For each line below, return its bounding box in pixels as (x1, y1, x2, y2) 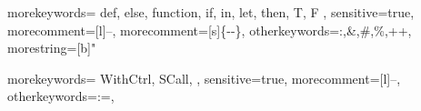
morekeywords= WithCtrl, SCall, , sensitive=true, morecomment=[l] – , (7, 68, 401, 87)
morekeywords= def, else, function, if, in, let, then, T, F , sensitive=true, (7, 3, 415, 21)
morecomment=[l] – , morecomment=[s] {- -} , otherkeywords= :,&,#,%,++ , (7, 20, 412, 39)
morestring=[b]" (7, 38, 96, 57)
